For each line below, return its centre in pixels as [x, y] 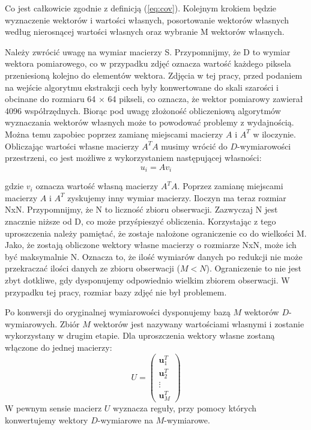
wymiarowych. [31, 323]
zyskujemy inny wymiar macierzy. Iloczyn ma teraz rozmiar [177, 197]
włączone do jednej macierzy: [59, 347]
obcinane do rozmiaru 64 [50, 99]
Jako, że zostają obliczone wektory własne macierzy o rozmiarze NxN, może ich [151, 245]
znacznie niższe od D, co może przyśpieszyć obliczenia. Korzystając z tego [140, 221]
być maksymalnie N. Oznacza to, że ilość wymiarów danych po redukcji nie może [154, 256]
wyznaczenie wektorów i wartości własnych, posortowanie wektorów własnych [147, 20]
